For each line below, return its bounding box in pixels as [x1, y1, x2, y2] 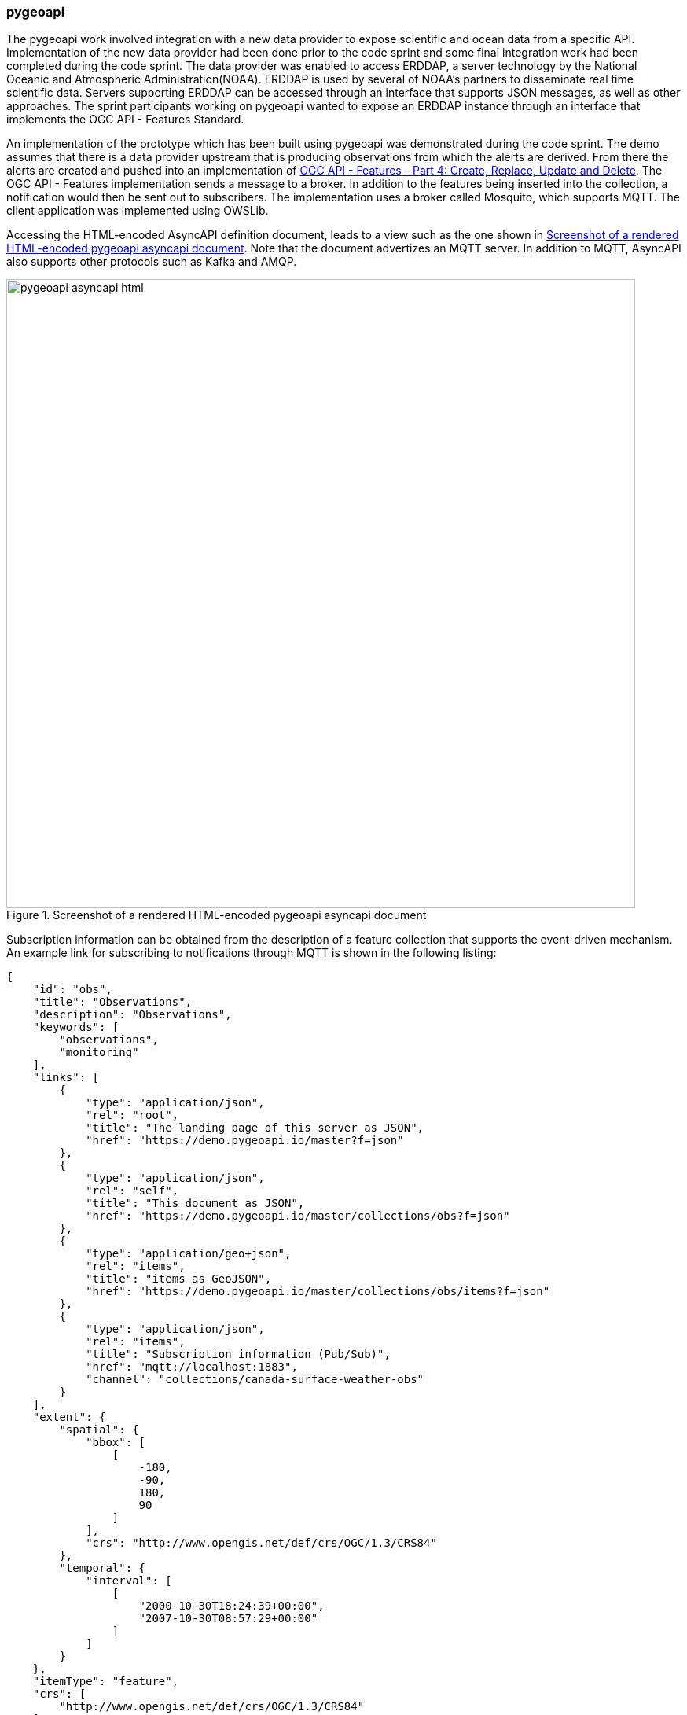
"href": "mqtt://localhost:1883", [86, 1360, 298, 1374]
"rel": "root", [86, 1109, 179, 1122]
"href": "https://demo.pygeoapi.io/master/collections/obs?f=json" [86, 1209, 510, 1223]
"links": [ [32, 1071, 100, 1084]
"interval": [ [86, 1574, 172, 1588]
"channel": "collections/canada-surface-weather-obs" [86, 1373, 424, 1386]
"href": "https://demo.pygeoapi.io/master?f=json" [86, 1134, 404, 1147]
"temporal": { [59, 1562, 146, 1575]
